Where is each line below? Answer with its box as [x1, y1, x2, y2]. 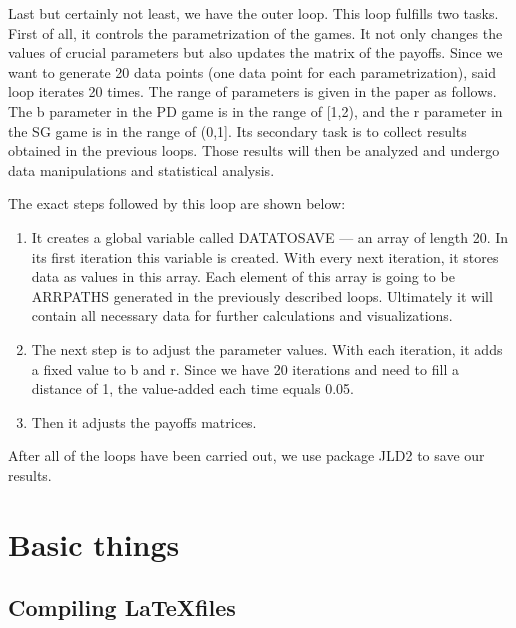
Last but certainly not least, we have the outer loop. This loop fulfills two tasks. [8, 3, 499, 23]
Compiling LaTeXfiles [8, 592, 236, 623]
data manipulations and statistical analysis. [8, 159, 275, 180]
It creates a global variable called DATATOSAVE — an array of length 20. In [31, 226, 509, 247]
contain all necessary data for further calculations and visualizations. [31, 305, 453, 326]
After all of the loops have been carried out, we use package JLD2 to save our [8, 445, 485, 466]
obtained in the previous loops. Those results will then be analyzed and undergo [8, 140, 500, 161]
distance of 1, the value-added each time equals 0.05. [31, 378, 354, 399]
